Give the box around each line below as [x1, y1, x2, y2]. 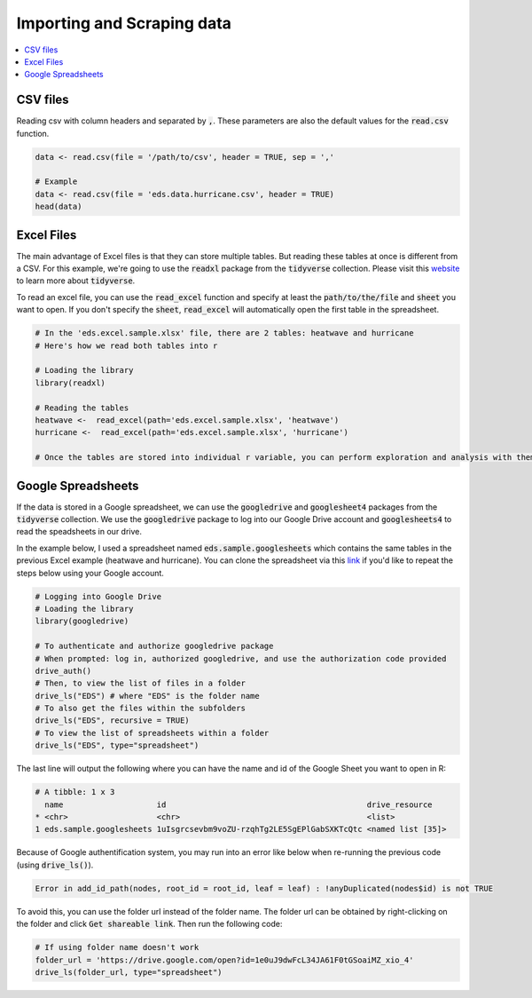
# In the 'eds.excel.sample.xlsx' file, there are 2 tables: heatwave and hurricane [35, 329, 414, 338]
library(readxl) [35, 377, 106, 388]
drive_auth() [35, 666, 92, 676]
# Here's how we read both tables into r [35, 340, 218, 351]
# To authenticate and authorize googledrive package [35, 641, 274, 652]
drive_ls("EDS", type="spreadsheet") [35, 741, 199, 750]
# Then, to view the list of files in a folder [35, 678, 246, 688]
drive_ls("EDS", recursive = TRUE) [35, 716, 190, 725]
